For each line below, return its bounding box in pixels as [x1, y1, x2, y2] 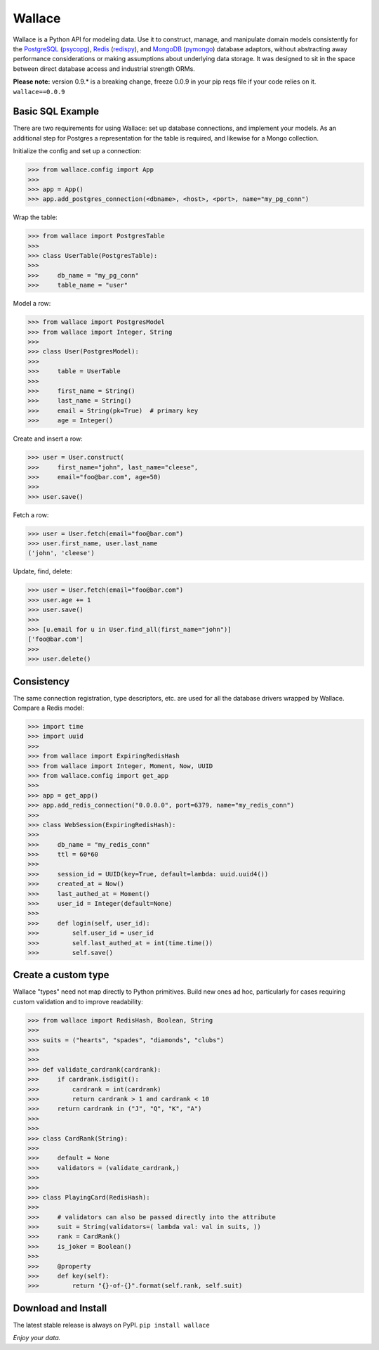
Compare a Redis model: [13, 703, 84, 713]
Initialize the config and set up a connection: [13, 147, 142, 155]
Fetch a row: [13, 510, 49, 519]
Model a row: [13, 299, 51, 308]
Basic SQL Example [13, 105, 100, 117]
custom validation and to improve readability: [13, 997, 143, 1006]
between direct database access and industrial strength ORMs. [13, 64, 196, 73]
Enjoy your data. [13, 1334, 61, 1342]
